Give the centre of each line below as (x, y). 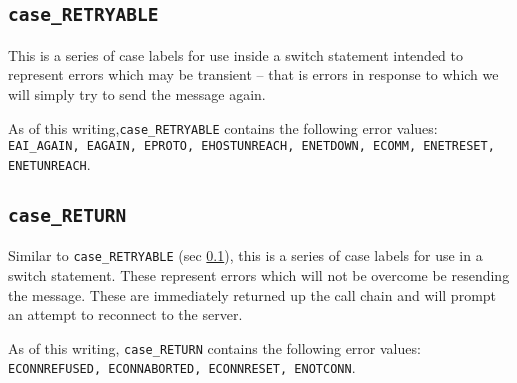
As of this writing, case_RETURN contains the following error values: (214, 347)
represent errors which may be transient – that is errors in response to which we (253, 74)
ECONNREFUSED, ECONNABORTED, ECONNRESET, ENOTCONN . (182, 367)
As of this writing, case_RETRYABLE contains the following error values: (223, 127)
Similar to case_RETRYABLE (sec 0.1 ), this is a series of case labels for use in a (245, 255)
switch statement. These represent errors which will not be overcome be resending (259, 274)
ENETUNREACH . (49, 163)
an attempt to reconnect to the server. (125, 314)
